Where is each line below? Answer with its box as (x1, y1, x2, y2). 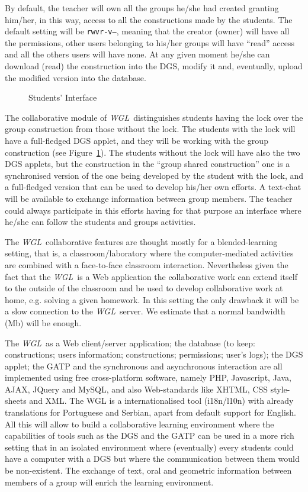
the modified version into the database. (5, 71, 146, 83)
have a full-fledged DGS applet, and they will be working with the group (5, 134, 268, 146)
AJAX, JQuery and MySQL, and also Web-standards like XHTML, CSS (5, 382, 268, 395)
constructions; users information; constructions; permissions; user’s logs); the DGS (5, 348, 303, 361)
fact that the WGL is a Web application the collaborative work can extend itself (5, 270, 297, 282)
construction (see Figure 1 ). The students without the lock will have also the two (5, 146, 300, 158)
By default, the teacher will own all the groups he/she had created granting (5, 2, 279, 14)
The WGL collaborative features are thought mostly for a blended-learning (5, 235, 278, 247)
